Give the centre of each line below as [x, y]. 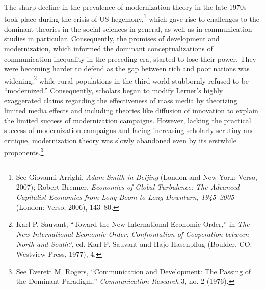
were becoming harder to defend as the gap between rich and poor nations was [127, 69]
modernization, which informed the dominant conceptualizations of [109, 49]
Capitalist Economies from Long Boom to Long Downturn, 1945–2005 [125, 197]
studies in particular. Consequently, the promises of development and [112, 38]
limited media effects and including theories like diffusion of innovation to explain [131, 110]
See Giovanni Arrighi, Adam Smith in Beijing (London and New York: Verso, [137, 177]
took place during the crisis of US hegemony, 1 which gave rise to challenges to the [132, 18]
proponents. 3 [24, 151]
